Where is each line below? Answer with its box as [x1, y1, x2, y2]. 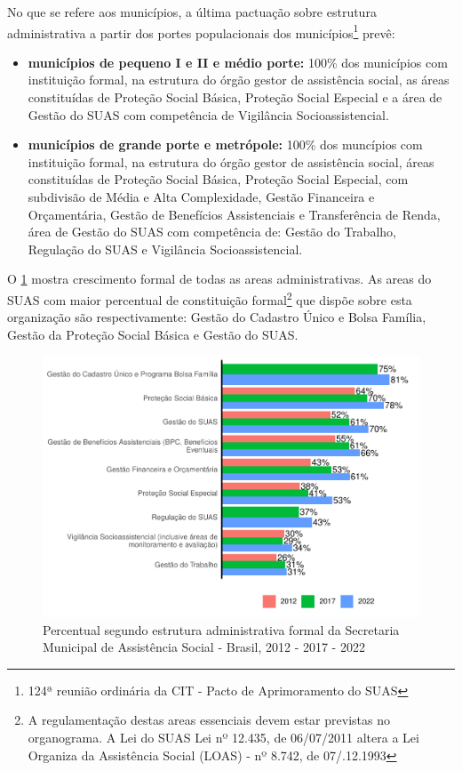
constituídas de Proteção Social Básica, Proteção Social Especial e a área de [28, 88, 442, 107]
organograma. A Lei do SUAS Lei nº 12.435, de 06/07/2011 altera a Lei [28, 727, 419, 746]
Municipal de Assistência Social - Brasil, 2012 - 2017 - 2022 [43, 638, 365, 656]
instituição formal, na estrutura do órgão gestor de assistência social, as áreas [28, 70, 450, 89]
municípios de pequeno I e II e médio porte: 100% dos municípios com [28, 52, 448, 71]
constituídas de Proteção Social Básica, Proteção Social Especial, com [28, 170, 409, 189]
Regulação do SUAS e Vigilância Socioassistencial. [28, 239, 303, 258]
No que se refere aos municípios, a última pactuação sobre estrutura [7, 3, 377, 20]
